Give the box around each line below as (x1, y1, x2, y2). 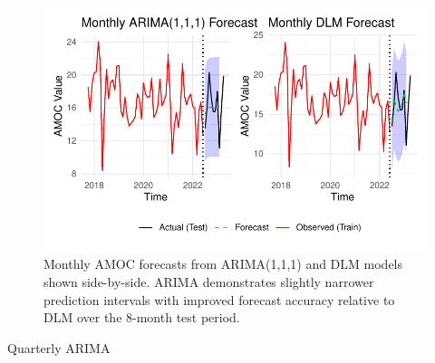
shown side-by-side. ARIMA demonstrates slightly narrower (43, 272, 374, 291)
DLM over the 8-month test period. (43, 308, 240, 327)
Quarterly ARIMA (7, 338, 111, 357)
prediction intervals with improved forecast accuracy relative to (43, 290, 395, 309)
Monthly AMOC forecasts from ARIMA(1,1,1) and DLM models (43, 254, 403, 273)
